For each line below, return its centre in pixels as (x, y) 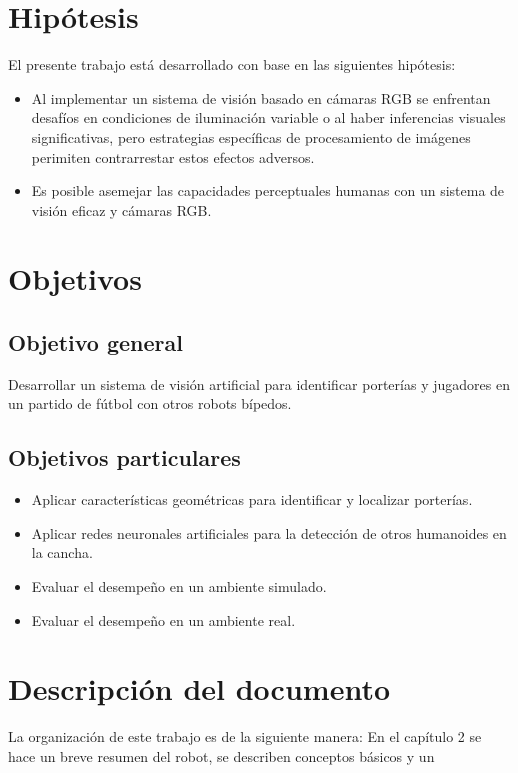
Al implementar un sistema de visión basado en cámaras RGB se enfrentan (261, 97)
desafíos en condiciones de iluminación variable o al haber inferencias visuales (268, 117)
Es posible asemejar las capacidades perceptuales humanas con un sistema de (268, 190)
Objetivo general (95, 342)
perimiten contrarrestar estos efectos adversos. (173, 156)
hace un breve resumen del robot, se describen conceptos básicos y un (221, 755)
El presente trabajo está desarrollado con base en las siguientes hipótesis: (232, 64)
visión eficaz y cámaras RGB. (121, 209)
